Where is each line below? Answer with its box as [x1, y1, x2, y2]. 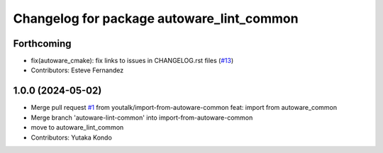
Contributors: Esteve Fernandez [30, 66, 124, 74]
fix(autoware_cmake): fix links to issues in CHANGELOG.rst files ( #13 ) [30, 57, 234, 65]
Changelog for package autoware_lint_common [13, 11, 299, 26]
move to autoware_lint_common [30, 123, 124, 132]
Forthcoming [13, 38, 72, 50]
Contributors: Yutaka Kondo [30, 133, 113, 142]
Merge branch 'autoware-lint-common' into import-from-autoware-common [30, 113, 253, 122]
